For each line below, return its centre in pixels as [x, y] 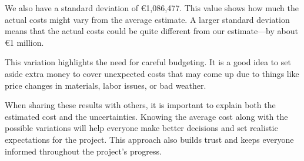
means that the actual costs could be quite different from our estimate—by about [151, 31]
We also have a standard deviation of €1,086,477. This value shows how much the [152, 8]
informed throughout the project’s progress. [83, 151]
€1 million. [24, 42]
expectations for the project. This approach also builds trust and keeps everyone [149, 139]
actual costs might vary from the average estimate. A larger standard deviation [147, 19]
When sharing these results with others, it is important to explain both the [140, 105]
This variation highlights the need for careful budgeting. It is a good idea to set [148, 62]
